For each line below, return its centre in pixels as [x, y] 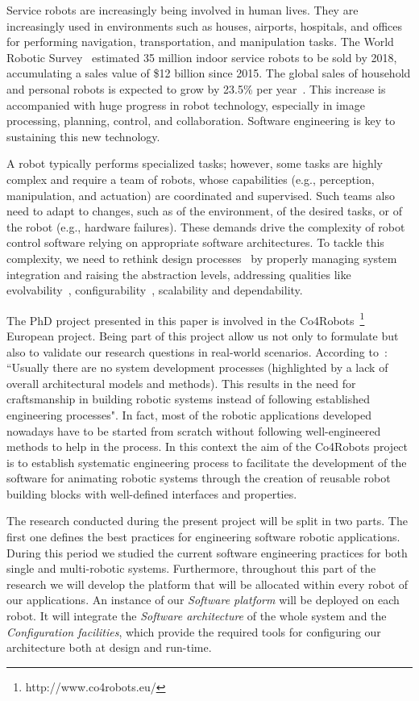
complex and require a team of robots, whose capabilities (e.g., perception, [191, 179]
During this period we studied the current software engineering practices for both [207, 552]
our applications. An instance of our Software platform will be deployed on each [203, 600]
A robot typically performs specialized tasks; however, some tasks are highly [195, 163]
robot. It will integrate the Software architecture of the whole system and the [197, 616]
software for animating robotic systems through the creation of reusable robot [199, 478]
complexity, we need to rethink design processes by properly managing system [202, 258]
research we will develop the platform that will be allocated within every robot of [207, 584]
